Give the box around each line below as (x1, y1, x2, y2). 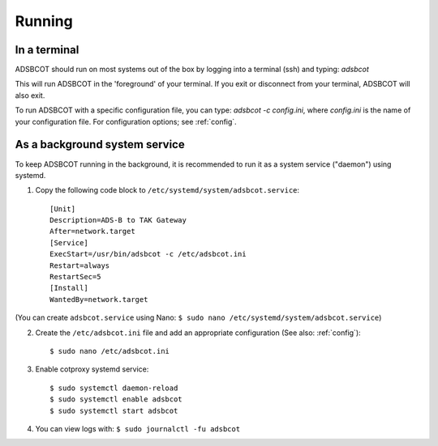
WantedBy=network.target (49, 295, 148, 304)
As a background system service (15, 138, 186, 151)
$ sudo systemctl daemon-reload (49, 383, 178, 393)
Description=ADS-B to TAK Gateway (49, 215, 187, 225)
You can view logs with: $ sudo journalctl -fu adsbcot (35, 423, 241, 433)
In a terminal (15, 43, 79, 57)
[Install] (49, 283, 88, 293)
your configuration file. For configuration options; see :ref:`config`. (15, 117, 237, 126)
